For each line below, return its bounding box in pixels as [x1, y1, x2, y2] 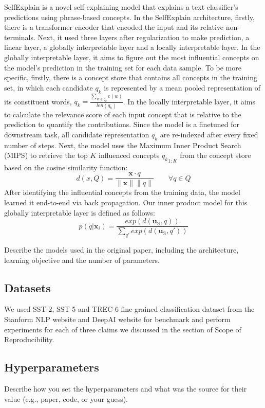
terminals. [4, 31, 35, 42]
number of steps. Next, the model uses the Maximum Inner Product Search [4, 139, 241, 150]
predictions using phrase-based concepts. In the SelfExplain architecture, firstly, [4, 11, 255, 22]
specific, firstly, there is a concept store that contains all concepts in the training [4, 72, 257, 83]
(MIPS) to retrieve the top [4, 150, 88, 161]
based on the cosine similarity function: [4, 162, 128, 172]
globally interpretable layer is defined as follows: [4, 207, 155, 218]
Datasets [4, 279, 51, 295]
